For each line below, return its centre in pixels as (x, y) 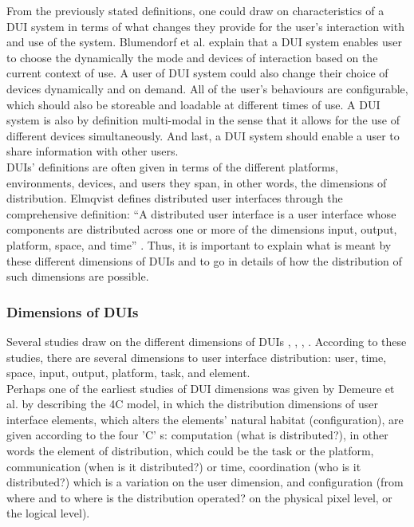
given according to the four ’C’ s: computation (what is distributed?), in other (197, 435)
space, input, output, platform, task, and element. (128, 373)
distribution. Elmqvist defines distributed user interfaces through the (175, 198)
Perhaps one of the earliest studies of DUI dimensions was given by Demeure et (201, 388)
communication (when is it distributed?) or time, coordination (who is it (184, 466)
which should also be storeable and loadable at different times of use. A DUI (193, 104)
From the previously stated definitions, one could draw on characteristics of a (195, 10)
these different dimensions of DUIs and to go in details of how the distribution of (204, 260)
